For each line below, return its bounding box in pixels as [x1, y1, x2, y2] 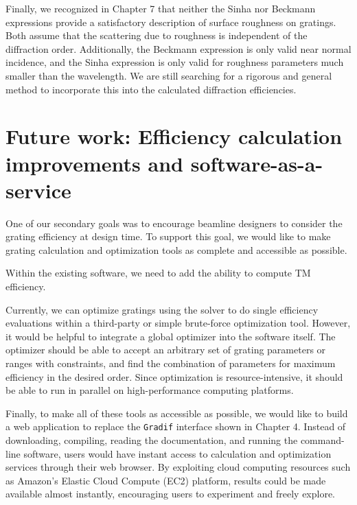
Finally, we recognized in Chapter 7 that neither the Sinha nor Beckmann [5, 1, 316, 15]
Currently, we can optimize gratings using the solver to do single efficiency [5, 302, 319, 316]
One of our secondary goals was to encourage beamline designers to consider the [5, 215, 343, 230]
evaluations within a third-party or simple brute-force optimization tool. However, [5, 316, 351, 330]
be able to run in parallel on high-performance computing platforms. [5, 383, 294, 397]
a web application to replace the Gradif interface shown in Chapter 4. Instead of [5, 419, 346, 434]
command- [300, 433, 345, 447]
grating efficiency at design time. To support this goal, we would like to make [5, 229, 331, 244]
